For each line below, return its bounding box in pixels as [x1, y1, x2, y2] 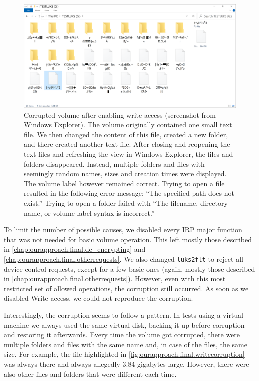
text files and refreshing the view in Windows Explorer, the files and [24, 149, 233, 159]
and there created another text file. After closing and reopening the [24, 139, 230, 149]
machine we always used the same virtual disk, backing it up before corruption [4, 319, 245, 330]
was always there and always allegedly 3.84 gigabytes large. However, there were [4, 358, 249, 369]
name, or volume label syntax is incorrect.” [24, 207, 155, 218]
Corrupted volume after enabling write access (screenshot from [24, 109, 216, 120]
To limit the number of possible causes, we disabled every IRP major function [4, 224, 242, 235]
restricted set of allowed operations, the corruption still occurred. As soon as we [4, 283, 249, 293]
